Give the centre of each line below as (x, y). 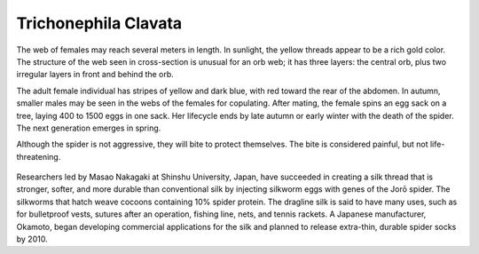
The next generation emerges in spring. (89, 128)
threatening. (39, 156)
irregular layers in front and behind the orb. (95, 75)
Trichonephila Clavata (99, 23)
